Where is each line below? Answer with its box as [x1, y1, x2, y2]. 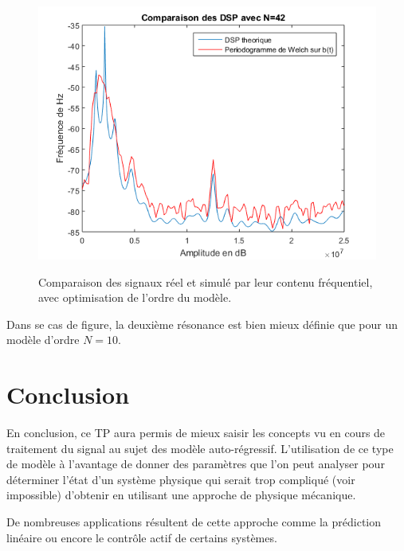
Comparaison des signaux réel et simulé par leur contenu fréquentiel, [38, 273, 373, 290]
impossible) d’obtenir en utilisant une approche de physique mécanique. [6, 487, 356, 503]
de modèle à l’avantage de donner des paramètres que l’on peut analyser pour [6, 455, 385, 472]
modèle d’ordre [6, 331, 80, 348]
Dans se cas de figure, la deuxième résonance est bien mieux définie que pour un [6, 315, 398, 332]
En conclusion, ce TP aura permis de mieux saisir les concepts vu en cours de [6, 424, 386, 441]
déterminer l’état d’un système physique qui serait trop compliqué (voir [6, 471, 355, 487]
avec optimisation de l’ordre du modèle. [38, 289, 232, 306]
